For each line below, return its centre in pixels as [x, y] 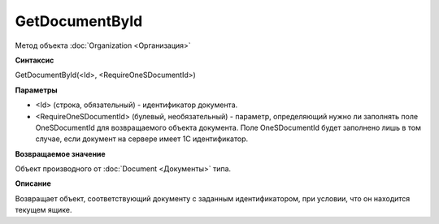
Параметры [36, 90]
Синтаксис [35, 60]
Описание [33, 183]
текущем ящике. [43, 210]
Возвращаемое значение [60, 153]
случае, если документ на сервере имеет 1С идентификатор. [142, 139]
